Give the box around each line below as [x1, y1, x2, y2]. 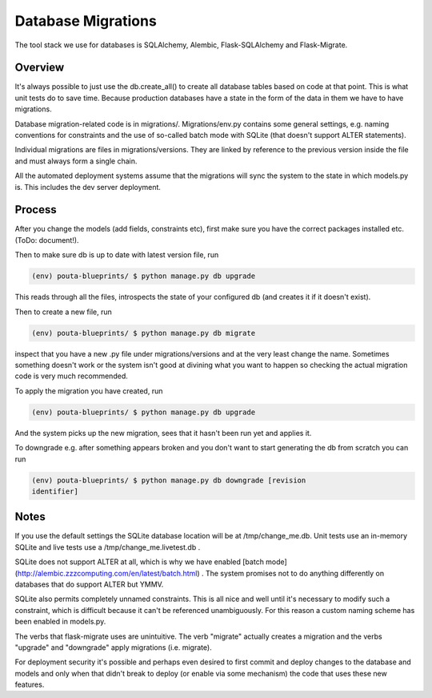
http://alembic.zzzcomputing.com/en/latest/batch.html [17, 568, 198, 578]
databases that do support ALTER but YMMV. [14, 579, 164, 589]
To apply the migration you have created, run [14, 385, 163, 396]
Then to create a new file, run [14, 307, 112, 317]
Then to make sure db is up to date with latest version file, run [14, 250, 219, 260]
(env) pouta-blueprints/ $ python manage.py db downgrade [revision [31, 475, 306, 485]
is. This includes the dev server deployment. [14, 182, 162, 192]
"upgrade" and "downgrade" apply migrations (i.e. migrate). [14, 642, 212, 652]
